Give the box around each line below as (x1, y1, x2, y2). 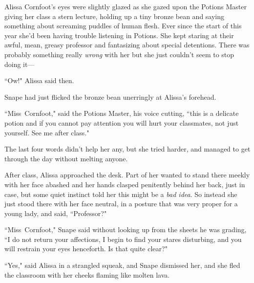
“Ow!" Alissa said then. (4, 75, 74, 86)
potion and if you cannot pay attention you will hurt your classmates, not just (4, 117, 239, 128)
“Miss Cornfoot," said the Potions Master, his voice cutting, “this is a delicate (4, 108, 239, 118)
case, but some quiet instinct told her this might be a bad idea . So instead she (4, 189, 237, 199)
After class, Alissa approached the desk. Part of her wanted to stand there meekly (4, 170, 250, 180)
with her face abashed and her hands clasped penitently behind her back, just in (4, 179, 245, 189)
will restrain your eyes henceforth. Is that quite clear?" (4, 243, 168, 254)
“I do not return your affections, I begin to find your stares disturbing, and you (4, 234, 242, 244)
